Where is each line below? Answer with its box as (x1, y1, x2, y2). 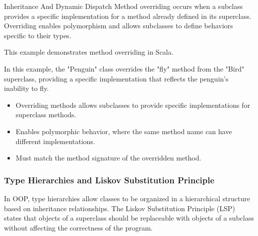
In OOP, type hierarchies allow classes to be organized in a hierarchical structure (4, 193, 250, 203)
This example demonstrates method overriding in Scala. (4, 47, 174, 57)
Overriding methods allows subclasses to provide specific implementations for (15, 99, 250, 110)
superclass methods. (15, 109, 76, 120)
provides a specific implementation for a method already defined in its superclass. (4, 10, 252, 21)
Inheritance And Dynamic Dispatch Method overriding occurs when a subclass (4, 1, 243, 11)
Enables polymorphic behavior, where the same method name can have (15, 126, 232, 136)
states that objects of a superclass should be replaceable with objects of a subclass (4, 213, 254, 223)
